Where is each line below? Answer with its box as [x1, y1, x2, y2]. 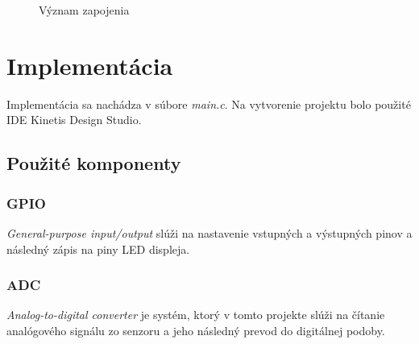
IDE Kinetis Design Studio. [6, 111, 142, 128]
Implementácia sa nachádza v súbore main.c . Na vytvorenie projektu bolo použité [6, 95, 411, 112]
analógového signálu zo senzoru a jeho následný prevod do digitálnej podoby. [6, 321, 385, 338]
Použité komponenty [6, 151, 181, 176]
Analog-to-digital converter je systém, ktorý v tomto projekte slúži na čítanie [6, 306, 385, 323]
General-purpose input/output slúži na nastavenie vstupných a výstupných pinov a [6, 224, 413, 241]
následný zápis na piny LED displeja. [6, 240, 190, 257]
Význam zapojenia [39, 2, 130, 18]
